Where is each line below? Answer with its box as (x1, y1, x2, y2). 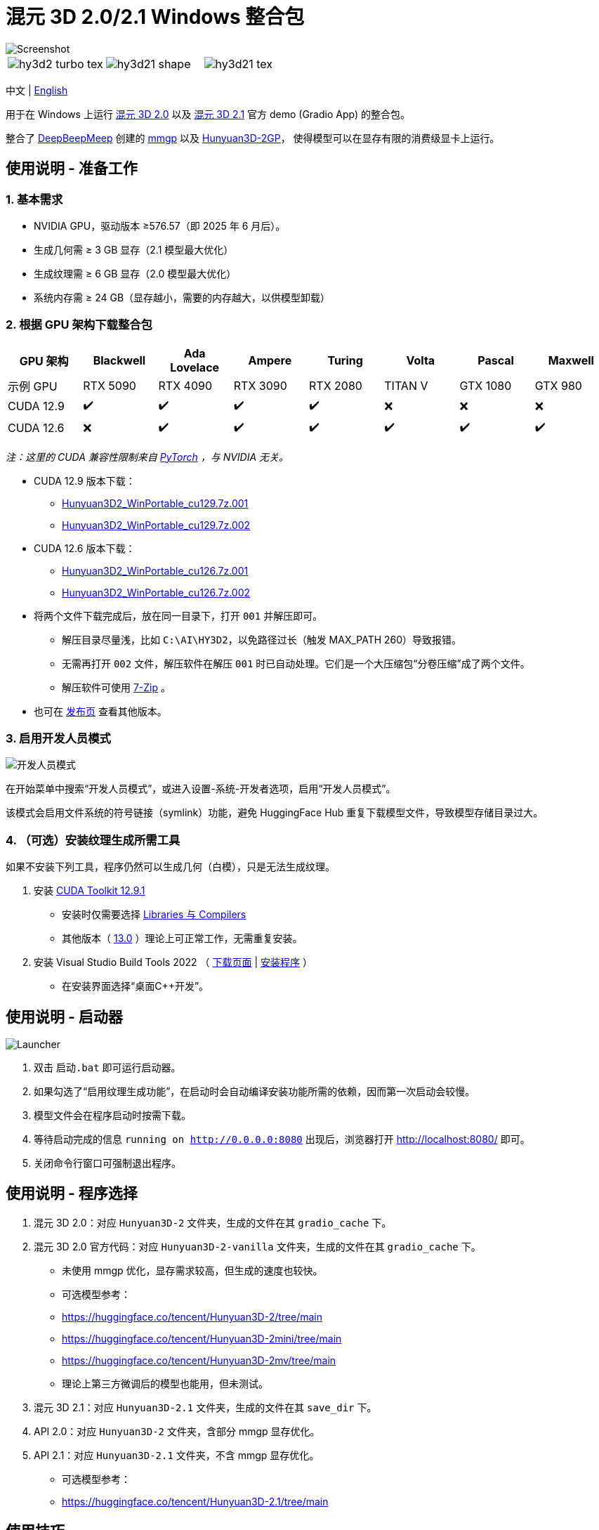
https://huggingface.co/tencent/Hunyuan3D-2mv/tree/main (62, 1354, 336, 1366)
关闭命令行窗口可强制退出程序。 (34, 1157, 181, 1170)
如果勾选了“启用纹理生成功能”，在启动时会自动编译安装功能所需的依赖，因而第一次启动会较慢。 (34, 1085, 475, 1098)
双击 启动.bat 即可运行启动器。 (34, 1061, 181, 1074)
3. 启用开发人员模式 (6, 731, 111, 746)
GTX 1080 (459, 378, 512, 393)
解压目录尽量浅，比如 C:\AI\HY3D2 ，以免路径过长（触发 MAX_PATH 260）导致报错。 (62, 633, 462, 646)
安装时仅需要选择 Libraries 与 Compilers (62, 908, 246, 921)
